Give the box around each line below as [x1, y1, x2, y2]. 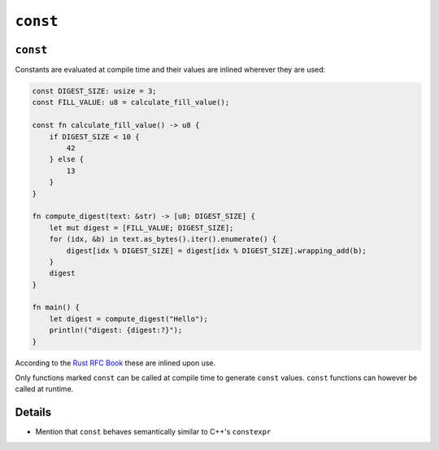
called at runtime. [15, 384, 74, 394]
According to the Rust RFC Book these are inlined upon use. [15, 358, 216, 368]
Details [15, 405, 52, 419]
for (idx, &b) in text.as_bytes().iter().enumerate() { [49, 234, 277, 244]
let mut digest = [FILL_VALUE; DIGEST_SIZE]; [49, 223, 234, 232]
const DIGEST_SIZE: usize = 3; [32, 86, 158, 96]
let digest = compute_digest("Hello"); [49, 314, 209, 323]
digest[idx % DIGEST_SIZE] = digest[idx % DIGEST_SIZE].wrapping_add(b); [66, 246, 367, 256]
